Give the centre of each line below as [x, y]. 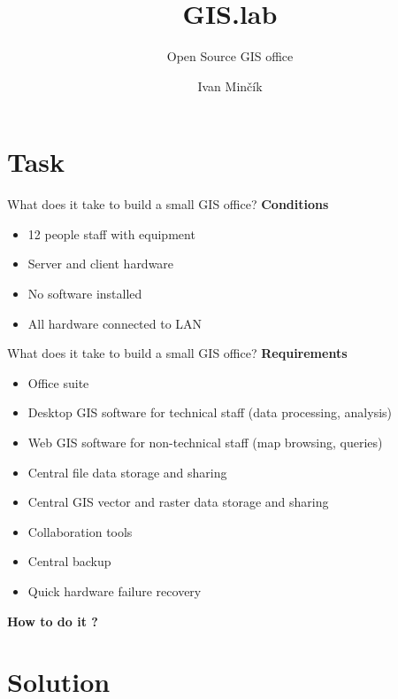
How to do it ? [53, 621]
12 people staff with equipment [111, 233]
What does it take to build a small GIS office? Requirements [177, 353]
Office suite [58, 382]
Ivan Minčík [230, 85]
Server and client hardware [101, 264]
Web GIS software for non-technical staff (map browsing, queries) [205, 442]
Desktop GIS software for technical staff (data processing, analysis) [210, 412]
